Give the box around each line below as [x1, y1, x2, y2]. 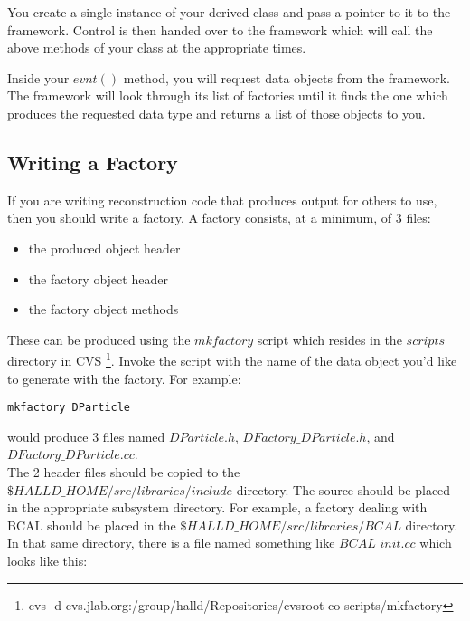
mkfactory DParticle [7, 401, 131, 415]
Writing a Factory [7, 148, 178, 176]
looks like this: [7, 550, 88, 569]
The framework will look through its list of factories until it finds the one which [7, 86, 448, 105]
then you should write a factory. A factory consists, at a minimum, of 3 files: [7, 208, 431, 227]
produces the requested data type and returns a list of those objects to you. [7, 103, 426, 122]
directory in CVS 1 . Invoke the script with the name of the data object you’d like [7, 349, 457, 369]
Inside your [7, 68, 70, 87]
